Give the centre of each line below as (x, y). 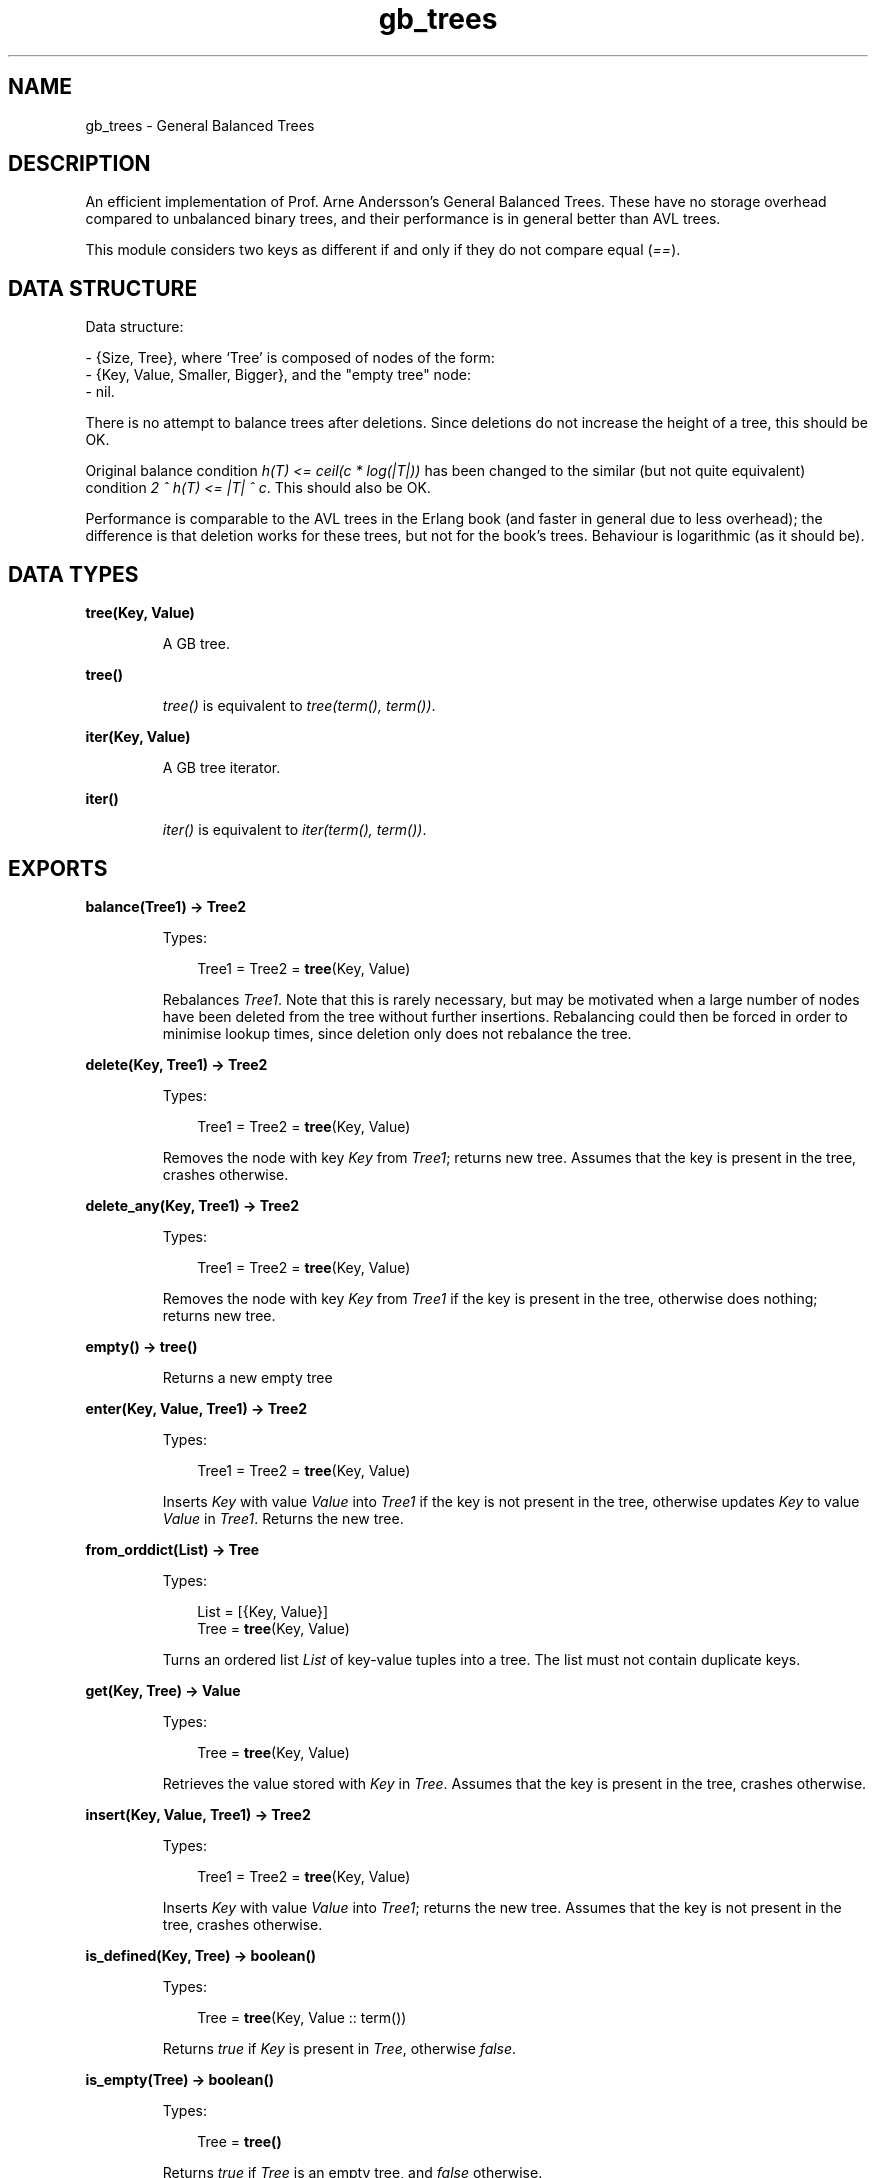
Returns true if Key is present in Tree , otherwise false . (339, 2048)
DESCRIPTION (79, 164)
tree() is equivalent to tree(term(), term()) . (299, 706)
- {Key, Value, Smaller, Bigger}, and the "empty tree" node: (278, 375)
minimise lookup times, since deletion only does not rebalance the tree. (397, 1033)
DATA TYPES (73, 574)
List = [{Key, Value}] (263, 1611)
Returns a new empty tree (247, 1377)
